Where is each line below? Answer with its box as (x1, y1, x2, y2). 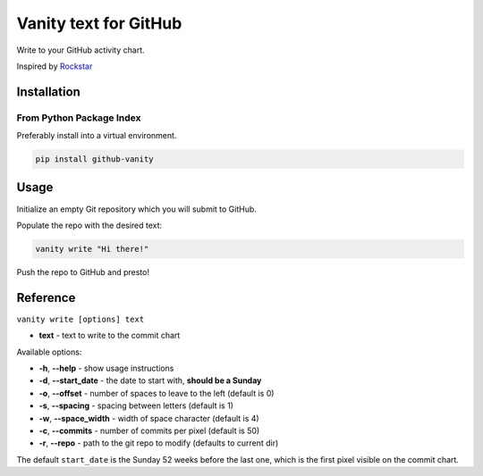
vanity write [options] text (16, 313, 145, 324)
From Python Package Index (16, 112, 141, 124)
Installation (16, 84, 80, 99)
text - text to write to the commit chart (38, 330, 181, 341)
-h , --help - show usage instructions (38, 363, 174, 374)
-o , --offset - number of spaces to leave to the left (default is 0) (38, 388, 275, 398)
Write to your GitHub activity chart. (16, 45, 145, 55)
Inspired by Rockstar (16, 61, 93, 71)
